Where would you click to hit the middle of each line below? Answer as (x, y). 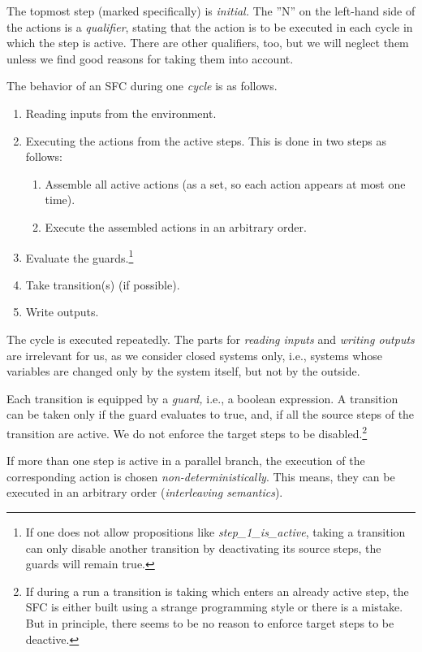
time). (60, 200)
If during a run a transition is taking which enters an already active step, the (217, 591)
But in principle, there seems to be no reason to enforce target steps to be (210, 622)
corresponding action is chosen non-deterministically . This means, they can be (201, 476)
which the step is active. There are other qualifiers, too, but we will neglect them (208, 43)
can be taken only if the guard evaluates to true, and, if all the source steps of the (211, 414)
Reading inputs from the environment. (121, 113)
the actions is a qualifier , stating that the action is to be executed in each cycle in (210, 26)
